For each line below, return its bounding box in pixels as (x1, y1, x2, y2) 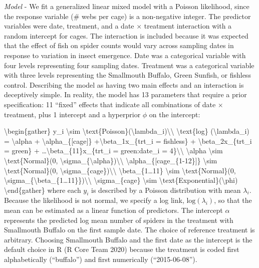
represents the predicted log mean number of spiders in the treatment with (4, 214, 233, 225)
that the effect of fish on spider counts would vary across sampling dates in (4, 40, 234, 51)
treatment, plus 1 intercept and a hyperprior (4, 109, 141, 119)
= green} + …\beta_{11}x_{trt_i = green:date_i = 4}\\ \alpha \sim (4, 145, 223, 156)
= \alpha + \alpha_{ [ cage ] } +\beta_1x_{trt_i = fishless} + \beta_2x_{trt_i (4, 135, 252, 146)
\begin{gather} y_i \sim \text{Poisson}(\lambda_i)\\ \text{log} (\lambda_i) (4, 126, 249, 136)
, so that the (214, 195, 252, 205)
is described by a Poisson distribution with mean (91, 184, 241, 195)
